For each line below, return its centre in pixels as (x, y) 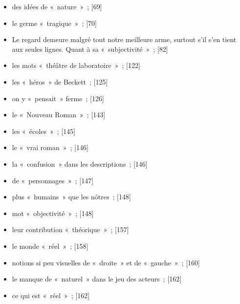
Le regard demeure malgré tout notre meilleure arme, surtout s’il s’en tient (124, 39)
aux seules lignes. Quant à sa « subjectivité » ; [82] (90, 49)
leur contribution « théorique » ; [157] (70, 229)
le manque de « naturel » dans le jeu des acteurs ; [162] (97, 279)
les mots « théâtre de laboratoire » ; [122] (76, 65)
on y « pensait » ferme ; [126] (58, 98)
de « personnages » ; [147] (53, 180)
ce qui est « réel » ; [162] (51, 295)
